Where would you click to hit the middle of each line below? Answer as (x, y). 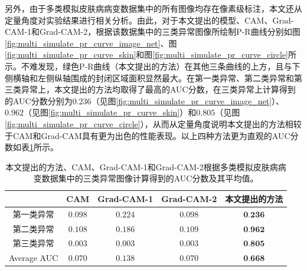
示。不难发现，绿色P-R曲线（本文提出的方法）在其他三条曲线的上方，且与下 (153, 66)
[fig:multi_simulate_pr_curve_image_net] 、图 (91, 43)
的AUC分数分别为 (39, 100)
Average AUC (34, 258)
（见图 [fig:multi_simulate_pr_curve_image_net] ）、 (188, 100)
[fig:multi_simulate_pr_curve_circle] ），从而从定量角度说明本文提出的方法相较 (153, 123)
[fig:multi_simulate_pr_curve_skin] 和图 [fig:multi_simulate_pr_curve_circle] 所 (151, 54)
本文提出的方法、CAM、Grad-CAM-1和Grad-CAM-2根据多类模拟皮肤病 (142, 166)
